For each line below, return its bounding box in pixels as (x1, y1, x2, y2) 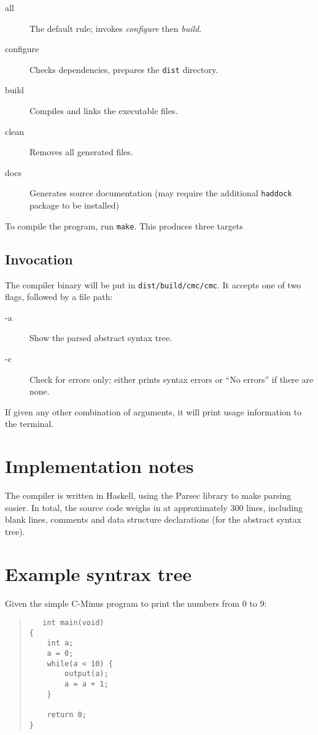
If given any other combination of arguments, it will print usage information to (5, 405, 301, 418)
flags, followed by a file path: (5, 290, 113, 303)
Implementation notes (5, 453, 194, 479)
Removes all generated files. (29, 145, 133, 158)
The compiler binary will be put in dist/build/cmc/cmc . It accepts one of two (5, 278, 301, 291)
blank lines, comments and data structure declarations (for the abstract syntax (5, 513, 301, 526)
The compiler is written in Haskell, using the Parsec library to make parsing (5, 489, 292, 502)
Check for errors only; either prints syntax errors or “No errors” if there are (29, 372, 314, 385)
